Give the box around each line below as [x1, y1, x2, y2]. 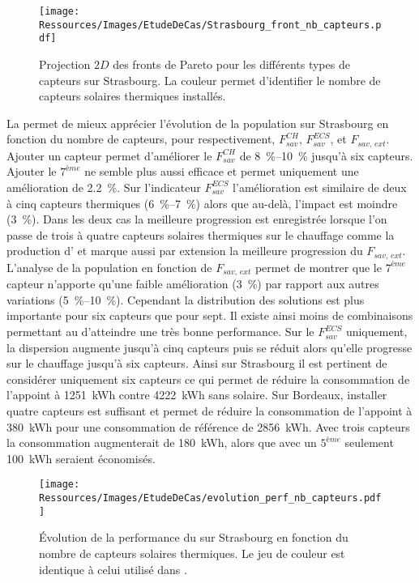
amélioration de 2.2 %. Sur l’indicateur [6, 178, 201, 195]
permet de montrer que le [254, 258, 382, 275]
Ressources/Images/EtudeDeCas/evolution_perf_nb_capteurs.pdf [39, 492, 382, 504]
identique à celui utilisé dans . [39, 560, 187, 577]
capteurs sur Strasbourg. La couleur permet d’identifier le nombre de [39, 71, 381, 88]
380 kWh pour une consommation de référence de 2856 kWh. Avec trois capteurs [6, 418, 410, 435]
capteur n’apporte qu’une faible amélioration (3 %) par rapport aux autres [6, 275, 379, 292]
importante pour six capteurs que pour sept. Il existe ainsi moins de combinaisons [6, 307, 413, 324]
